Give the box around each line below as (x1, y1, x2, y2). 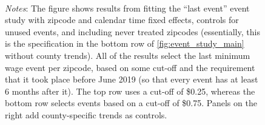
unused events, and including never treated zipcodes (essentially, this (5, 25, 260, 38)
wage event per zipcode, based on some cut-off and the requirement (5, 61, 255, 73)
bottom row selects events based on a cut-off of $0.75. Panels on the (5, 96, 257, 109)
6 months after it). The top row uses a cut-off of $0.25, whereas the (5, 84, 255, 97)
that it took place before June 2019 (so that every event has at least (5, 73, 258, 86)
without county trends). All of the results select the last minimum (5, 49, 250, 61)
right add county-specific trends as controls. (5, 108, 167, 121)
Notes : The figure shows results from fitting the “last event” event (5, 1, 250, 14)
